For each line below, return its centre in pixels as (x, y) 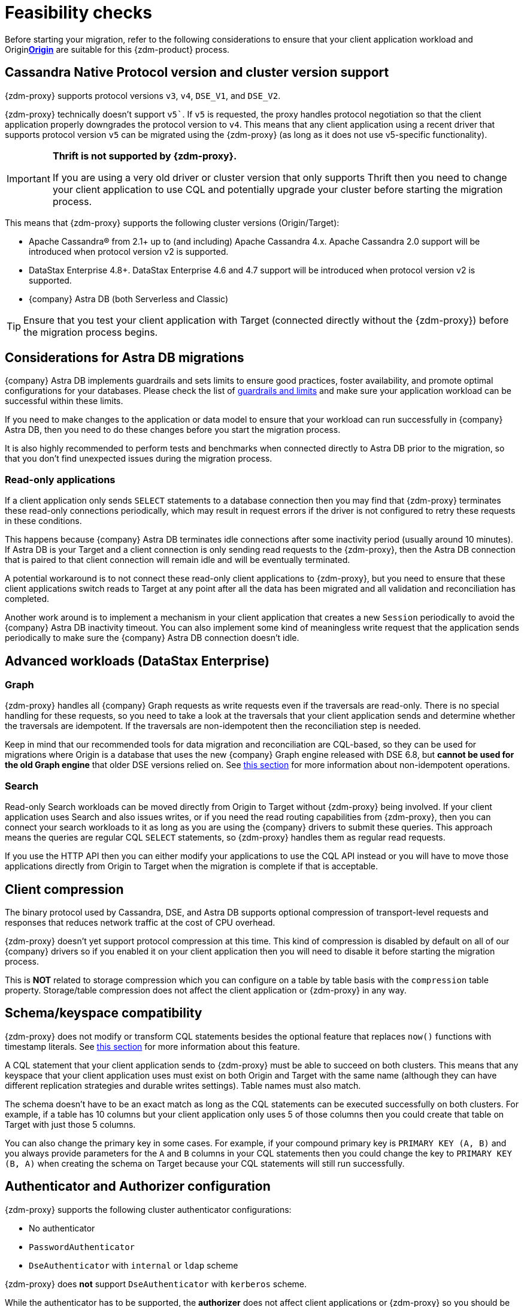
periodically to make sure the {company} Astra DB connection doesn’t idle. (152, 638)
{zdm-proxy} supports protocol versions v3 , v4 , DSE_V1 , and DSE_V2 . (143, 95)
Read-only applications (60, 479)
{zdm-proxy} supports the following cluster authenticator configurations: (148, 1209)
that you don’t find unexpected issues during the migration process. (139, 459)
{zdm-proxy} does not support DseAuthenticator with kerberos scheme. (156, 1284)
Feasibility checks (78, 13)
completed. (27, 599)
